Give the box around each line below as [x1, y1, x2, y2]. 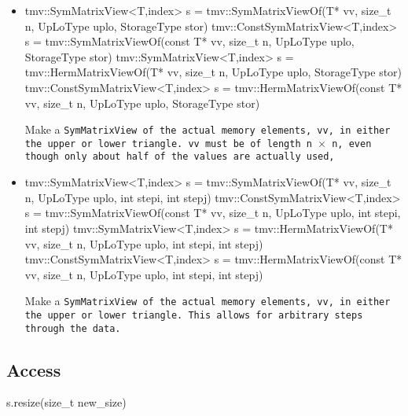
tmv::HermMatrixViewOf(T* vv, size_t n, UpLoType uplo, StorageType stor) [24, 64, 402, 80]
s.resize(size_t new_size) [6, 394, 127, 410]
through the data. [24, 322, 121, 334]
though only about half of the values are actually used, [24, 151, 335, 163]
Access [6, 357, 61, 381]
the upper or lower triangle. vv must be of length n [24, 138, 312, 149]
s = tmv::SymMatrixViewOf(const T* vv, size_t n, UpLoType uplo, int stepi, [24, 204, 401, 221]
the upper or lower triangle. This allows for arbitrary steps [24, 309, 363, 321]
